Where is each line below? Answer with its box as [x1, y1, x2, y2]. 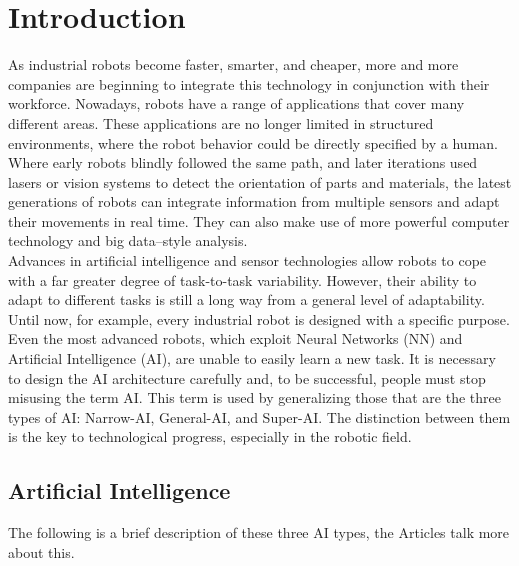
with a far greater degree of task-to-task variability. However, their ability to [8, 269, 477, 290]
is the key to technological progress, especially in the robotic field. [8, 426, 412, 447]
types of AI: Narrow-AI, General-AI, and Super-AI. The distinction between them [8, 406, 511, 427]
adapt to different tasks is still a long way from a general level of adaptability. [8, 289, 485, 310]
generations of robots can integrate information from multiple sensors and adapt [8, 191, 500, 212]
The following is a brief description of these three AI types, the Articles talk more [8, 522, 510, 543]
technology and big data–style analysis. [8, 230, 248, 251]
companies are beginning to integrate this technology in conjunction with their [8, 73, 490, 94]
